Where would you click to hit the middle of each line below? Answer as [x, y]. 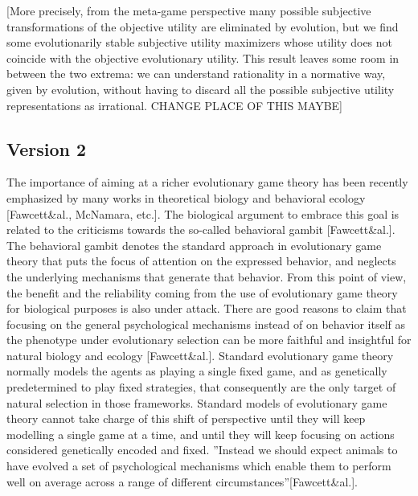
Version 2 [47, 148]
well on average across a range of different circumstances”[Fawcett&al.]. [182, 481]
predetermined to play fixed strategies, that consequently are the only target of [201, 387]
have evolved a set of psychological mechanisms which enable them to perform [199, 466]
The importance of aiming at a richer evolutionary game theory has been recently [207, 182]
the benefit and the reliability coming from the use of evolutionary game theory [202, 292]
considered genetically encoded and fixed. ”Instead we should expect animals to [202, 450]
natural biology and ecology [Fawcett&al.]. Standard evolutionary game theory [200, 355]
